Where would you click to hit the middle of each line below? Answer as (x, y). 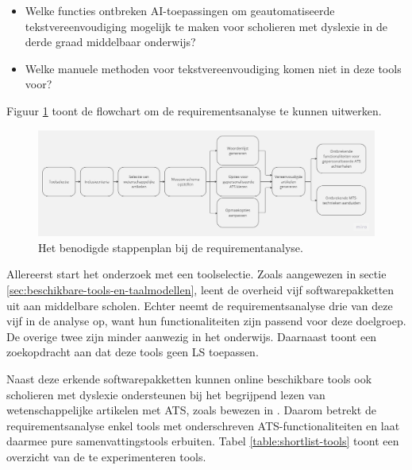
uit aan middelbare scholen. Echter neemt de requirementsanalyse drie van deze (200, 305)
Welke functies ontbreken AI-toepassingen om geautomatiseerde (180, 10)
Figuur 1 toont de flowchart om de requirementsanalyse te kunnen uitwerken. (194, 110)
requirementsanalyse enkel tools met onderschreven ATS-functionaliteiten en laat (203, 425)
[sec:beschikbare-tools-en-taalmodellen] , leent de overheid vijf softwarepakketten (200, 290)
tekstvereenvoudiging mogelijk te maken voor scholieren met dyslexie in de (206, 26)
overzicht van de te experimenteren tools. (106, 457)
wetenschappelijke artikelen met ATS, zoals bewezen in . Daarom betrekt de (191, 410)
